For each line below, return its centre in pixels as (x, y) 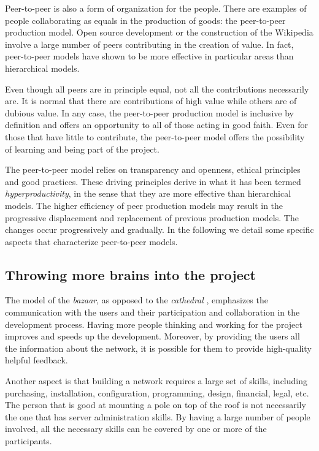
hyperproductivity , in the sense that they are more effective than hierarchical (148, 193)
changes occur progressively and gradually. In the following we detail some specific (159, 229)
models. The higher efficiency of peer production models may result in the (144, 205)
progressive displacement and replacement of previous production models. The (152, 217)
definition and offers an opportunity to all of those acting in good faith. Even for (157, 125)
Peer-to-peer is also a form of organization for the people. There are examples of (156, 8)
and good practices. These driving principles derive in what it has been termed (153, 181)
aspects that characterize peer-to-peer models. (91, 241)
